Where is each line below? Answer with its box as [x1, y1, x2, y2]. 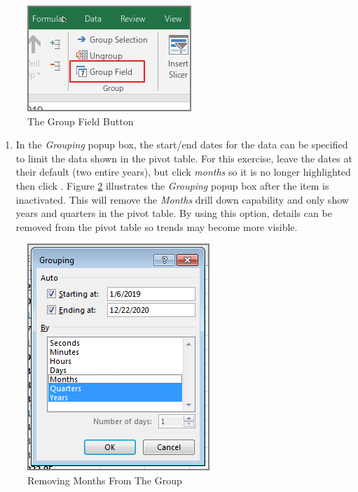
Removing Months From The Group [27, 472, 182, 487]
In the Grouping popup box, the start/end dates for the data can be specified [15, 137, 348, 152]
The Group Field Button [27, 113, 134, 128]
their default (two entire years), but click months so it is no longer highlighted [15, 164, 351, 179]
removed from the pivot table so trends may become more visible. [15, 219, 298, 234]
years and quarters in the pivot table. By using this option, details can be [15, 206, 332, 220]
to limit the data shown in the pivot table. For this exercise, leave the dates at [15, 150, 352, 165]
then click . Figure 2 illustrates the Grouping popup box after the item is [15, 178, 329, 192]
